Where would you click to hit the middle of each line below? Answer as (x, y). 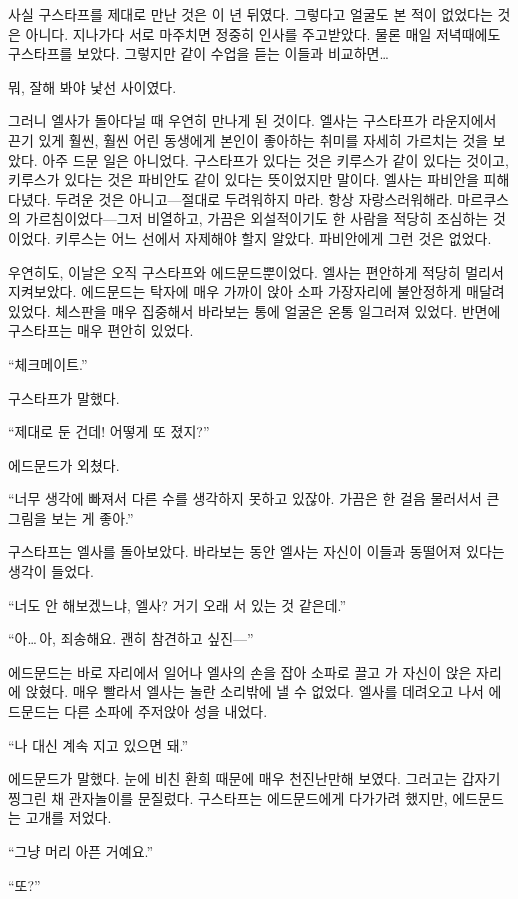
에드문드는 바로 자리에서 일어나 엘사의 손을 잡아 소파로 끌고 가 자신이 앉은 (240, 671)
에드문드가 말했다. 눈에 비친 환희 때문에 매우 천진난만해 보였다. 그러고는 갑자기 (254, 778)
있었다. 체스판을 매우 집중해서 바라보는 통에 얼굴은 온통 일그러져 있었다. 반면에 (254, 310)
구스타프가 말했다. (64, 397)
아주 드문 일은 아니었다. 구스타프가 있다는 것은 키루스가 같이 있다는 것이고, (275, 159)
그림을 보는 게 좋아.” (71, 517)
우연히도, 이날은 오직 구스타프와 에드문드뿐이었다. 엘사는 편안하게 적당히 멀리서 (256, 271)
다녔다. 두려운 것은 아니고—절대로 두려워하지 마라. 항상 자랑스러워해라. (230, 198)
